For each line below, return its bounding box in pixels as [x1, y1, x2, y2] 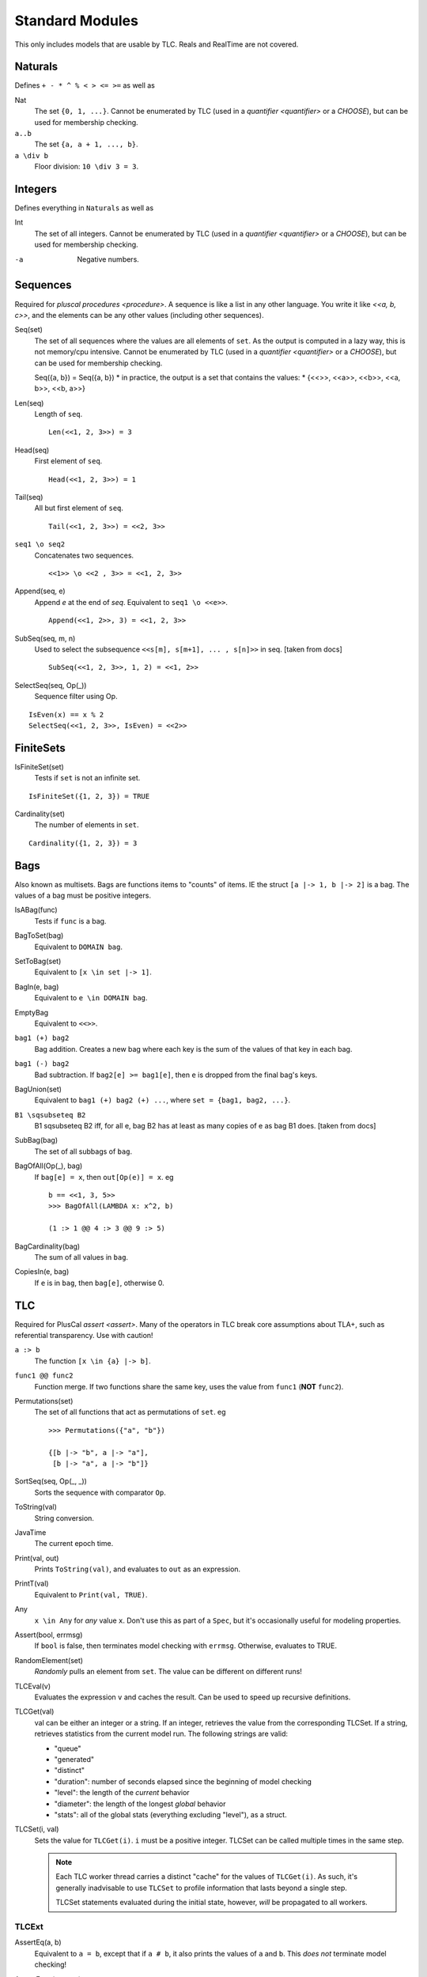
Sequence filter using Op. [34, 692, 118, 701]
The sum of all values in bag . [34, 1252, 129, 1261]
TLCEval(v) [14, 1681, 51, 1691]
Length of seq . [34, 410, 83, 419]
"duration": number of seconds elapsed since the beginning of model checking [54, 1776, 312, 1786]
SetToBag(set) [14, 957, 62, 966]
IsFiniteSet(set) [14, 762, 65, 771]
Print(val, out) [14, 1553, 59, 1563]
